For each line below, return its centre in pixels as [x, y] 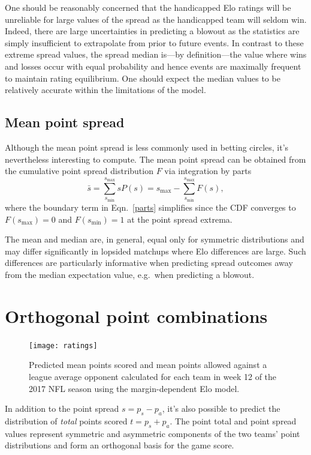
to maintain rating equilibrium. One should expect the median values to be [143, 78]
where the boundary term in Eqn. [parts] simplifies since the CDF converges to [150, 207]
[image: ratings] [63, 345]
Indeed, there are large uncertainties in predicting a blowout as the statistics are [152, 31]
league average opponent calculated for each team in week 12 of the [153, 376]
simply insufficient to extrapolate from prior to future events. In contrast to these [154, 42]
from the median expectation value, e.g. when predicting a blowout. [130, 274]
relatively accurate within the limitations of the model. [105, 90]
